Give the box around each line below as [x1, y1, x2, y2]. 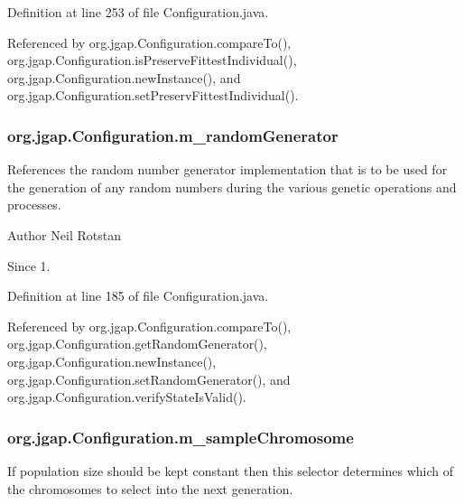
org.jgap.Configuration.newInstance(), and [7, 68, 241, 87]
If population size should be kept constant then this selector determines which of [7, 461, 454, 480]
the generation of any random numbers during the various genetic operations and [7, 177, 457, 196]
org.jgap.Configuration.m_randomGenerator [7, 124, 339, 146]
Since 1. [7, 256, 51, 275]
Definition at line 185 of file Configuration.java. [7, 286, 269, 305]
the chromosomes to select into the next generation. [7, 479, 293, 498]
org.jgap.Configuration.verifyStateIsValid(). [7, 387, 246, 406]
